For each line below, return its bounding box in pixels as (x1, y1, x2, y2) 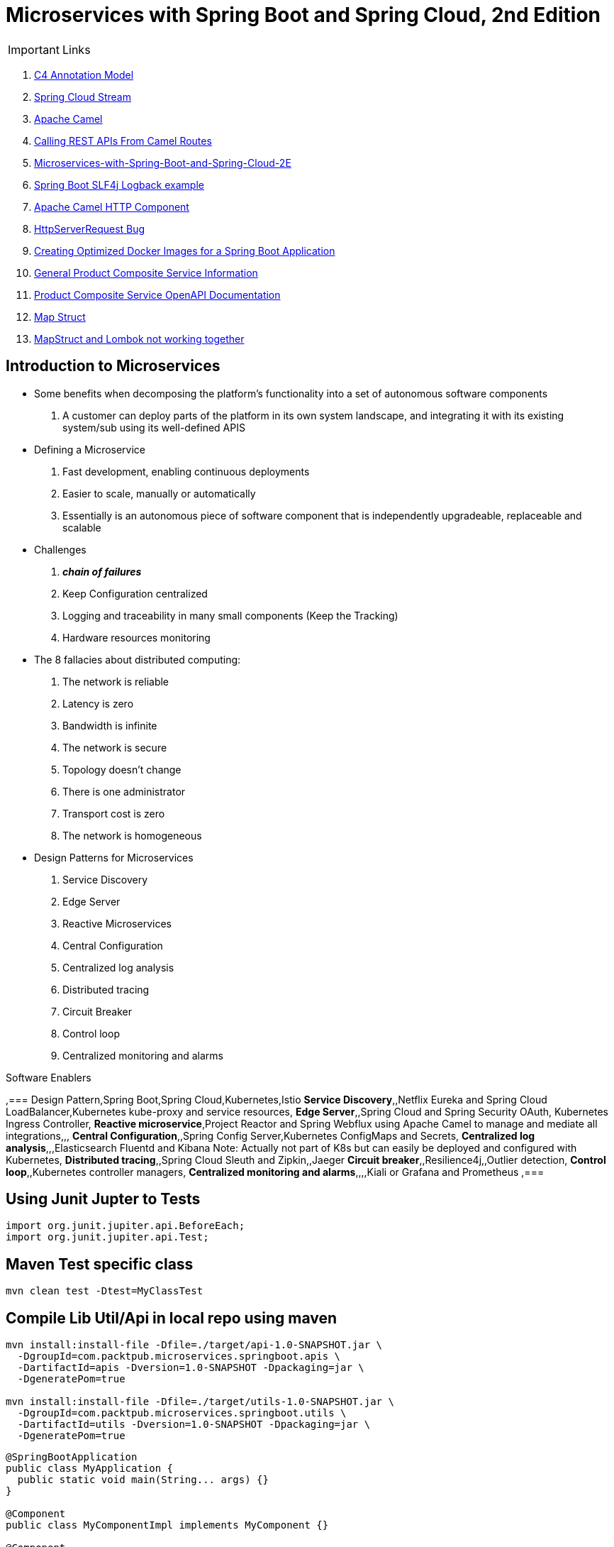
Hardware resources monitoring (62, 631, 211, 644)
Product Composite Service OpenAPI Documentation (34, 288, 281, 301)
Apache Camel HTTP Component (34, 200, 189, 213)
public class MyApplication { (6, 1463, 174, 1475)
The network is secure (62, 741, 167, 754)
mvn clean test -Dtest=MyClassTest (6, 1285, 203, 1297)
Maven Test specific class (6, 1255, 194, 1273)
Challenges (34, 543, 86, 556)
